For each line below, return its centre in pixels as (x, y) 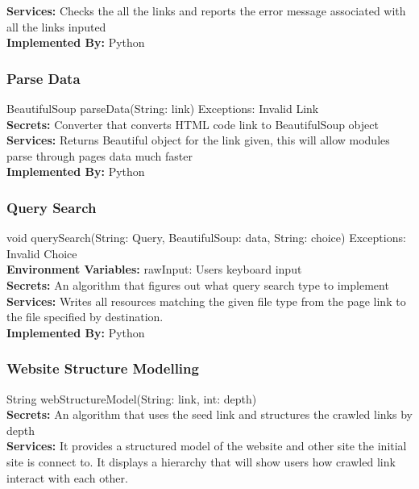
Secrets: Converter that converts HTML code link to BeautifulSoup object (193, 124)
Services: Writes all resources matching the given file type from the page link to (206, 301)
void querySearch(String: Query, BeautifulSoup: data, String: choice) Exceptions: (206, 238)
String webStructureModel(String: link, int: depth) (132, 398)
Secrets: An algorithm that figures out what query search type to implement (198, 284)
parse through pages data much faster (100, 155)
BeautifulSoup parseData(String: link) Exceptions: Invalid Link (163, 108)
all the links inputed (56, 26)
